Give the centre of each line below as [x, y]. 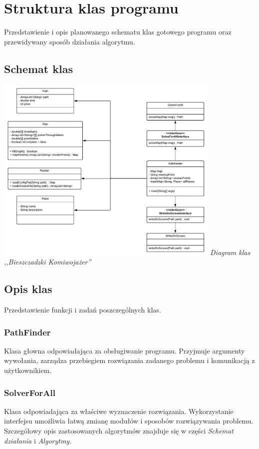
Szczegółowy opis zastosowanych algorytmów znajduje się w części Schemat [119, 431]
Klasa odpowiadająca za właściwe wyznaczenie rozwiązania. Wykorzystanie [119, 411]
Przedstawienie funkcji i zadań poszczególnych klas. [83, 310]
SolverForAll [30, 392]
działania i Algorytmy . [38, 440]
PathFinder [27, 332]
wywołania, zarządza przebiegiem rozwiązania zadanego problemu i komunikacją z [129, 360]
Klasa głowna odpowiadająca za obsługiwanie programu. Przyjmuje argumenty [125, 350]
